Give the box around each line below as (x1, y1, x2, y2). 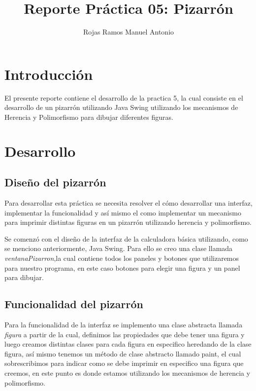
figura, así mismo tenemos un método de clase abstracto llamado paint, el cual (4, 348, 241, 358)
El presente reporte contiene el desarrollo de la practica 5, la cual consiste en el (4, 92, 243, 103)
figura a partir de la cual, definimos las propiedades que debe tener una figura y (4, 329, 245, 339)
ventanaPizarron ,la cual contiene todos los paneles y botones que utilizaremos (4, 252, 239, 263)
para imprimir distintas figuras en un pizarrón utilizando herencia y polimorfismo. (4, 217, 252, 227)
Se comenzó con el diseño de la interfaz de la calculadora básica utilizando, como (4, 233, 248, 244)
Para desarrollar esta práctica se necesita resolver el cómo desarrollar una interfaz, (4, 198, 253, 208)
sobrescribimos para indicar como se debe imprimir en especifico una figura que (4, 358, 244, 368)
